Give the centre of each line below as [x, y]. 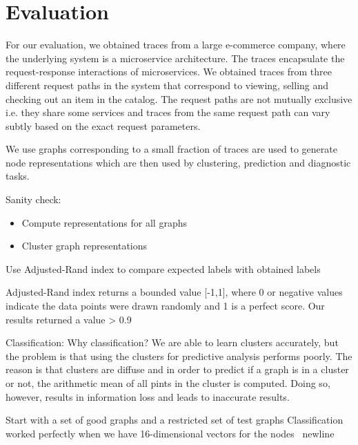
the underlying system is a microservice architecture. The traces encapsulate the [175, 58]
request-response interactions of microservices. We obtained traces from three [169, 72]
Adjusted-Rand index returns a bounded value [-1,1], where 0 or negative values [174, 292]
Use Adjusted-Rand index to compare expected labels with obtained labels [163, 268]
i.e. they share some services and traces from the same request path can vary [168, 112]
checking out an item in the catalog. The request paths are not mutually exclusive [179, 98]
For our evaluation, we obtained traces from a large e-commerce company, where [176, 45]
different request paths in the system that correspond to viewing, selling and [167, 85]
